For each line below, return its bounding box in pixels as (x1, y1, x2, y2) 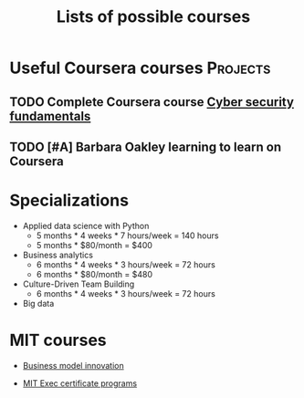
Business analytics (22, 249, 94, 260)
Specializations (9, 190, 130, 211)
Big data (22, 298, 55, 309)
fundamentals (9, 108, 91, 124)
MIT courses (9, 330, 107, 351)
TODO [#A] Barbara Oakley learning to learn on (9, 139, 282, 154)
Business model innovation (22, 360, 125, 371)
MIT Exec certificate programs (22, 377, 138, 389)
